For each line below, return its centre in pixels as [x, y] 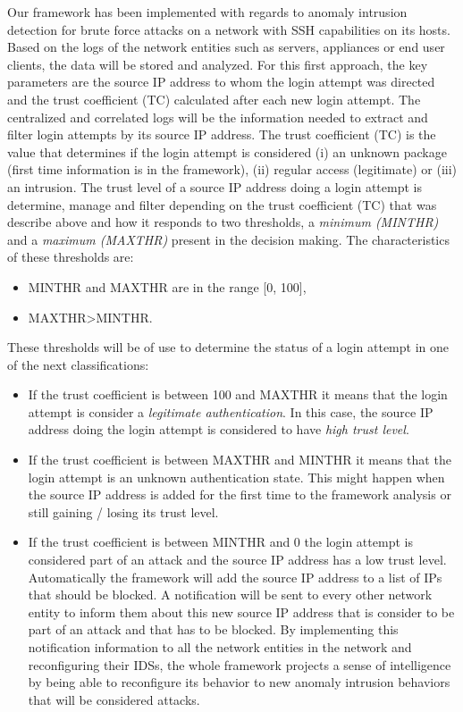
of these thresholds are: [71, 257]
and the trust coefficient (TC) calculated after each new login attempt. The [214, 99]
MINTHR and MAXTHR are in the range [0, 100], [167, 286]
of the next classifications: [78, 364]
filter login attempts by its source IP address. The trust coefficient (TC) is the [222, 134]
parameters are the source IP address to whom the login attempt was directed [221, 82]
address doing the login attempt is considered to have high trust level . [219, 429]
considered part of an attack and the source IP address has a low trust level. [237, 560]
